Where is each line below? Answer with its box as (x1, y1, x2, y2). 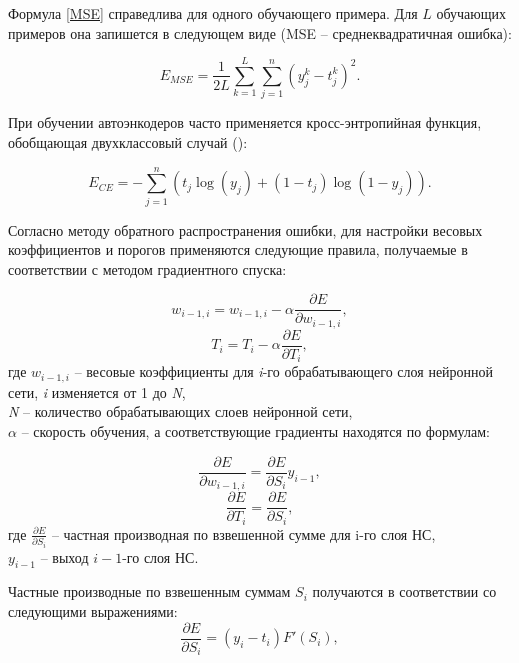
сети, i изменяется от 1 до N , (8, 381, 186, 402)
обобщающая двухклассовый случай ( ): (8, 131, 248, 152)
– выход (40, 546, 89, 567)
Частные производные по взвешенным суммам (8, 581, 291, 602)
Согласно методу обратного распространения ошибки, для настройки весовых (8, 219, 483, 240)
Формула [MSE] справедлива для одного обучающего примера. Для (8, 3, 418, 23)
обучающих (436, 3, 507, 23)
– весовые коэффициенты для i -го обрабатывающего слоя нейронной (74, 361, 494, 382)
